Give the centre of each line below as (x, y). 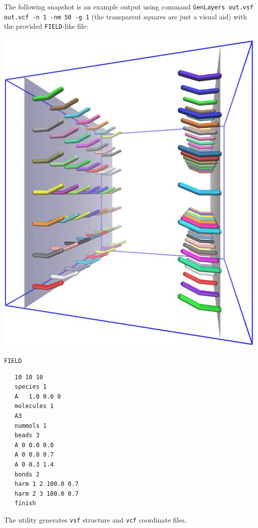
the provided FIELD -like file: (46, 26)
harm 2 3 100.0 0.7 (47, 494)
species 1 (31, 387)
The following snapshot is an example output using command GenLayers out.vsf (129, 6)
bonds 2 (27, 474)
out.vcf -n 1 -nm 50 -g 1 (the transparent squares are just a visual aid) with (126, 16)
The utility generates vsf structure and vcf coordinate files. (96, 519)
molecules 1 (34, 406)
